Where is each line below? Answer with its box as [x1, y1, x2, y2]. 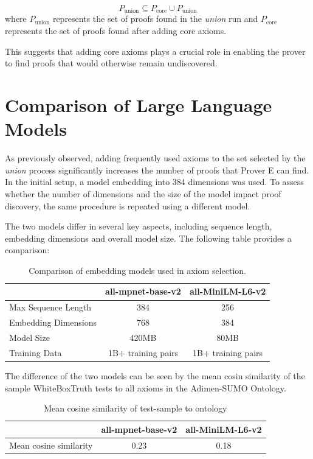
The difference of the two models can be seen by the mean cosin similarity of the [5, 369, 305, 382]
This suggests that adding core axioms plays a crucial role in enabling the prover [5, 44, 306, 57]
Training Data [9, 346, 62, 359]
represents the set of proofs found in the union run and [52, 12, 258, 25]
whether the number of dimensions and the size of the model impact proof [5, 187, 281, 200]
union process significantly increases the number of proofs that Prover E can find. [5, 163, 309, 176]
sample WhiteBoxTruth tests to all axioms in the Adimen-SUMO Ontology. [5, 381, 286, 394]
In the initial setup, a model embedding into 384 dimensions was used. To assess [5, 175, 304, 188]
